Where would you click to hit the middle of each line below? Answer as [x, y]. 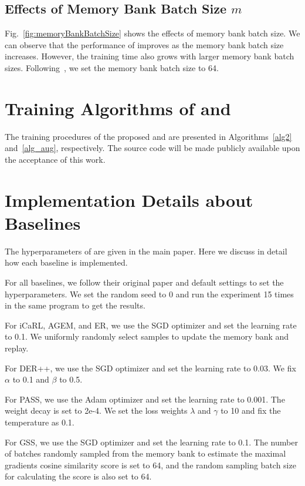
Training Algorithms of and [118, 108]
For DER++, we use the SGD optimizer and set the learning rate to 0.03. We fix [150, 368]
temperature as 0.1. [40, 422]
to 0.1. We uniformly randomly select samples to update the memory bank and [147, 336]
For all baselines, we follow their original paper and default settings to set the [144, 282]
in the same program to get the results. [75, 305]
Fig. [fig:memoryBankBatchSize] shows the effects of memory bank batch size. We [152, 33]
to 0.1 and [31, 379]
